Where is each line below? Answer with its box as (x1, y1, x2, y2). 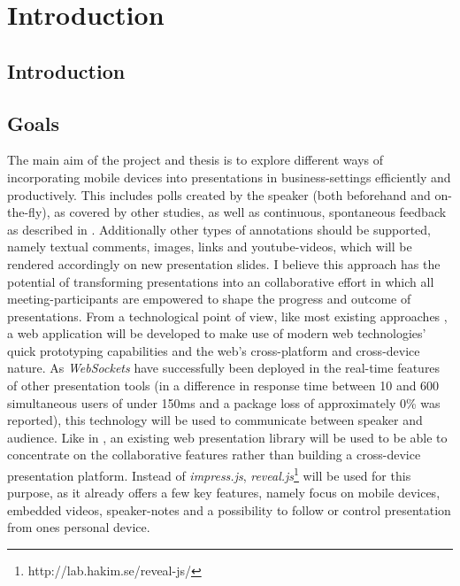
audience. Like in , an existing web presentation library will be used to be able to (7, 428, 448, 446)
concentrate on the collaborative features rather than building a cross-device (7, 445, 421, 464)
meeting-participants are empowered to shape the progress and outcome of (7, 289, 411, 308)
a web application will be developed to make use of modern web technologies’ (7, 324, 426, 343)
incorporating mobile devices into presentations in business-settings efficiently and (7, 167, 451, 186)
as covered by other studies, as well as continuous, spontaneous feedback (54, 203, 447, 221)
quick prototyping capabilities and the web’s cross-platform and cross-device (7, 341, 420, 359)
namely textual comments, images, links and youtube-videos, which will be (7, 237, 412, 256)
